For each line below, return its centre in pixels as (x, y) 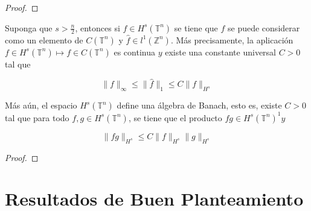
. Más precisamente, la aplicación (232, 39)
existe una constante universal (221, 52)
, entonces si (98, 27)
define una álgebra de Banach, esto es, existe (199, 105)
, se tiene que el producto (175, 117)
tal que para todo (37, 117)
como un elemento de (44, 39)
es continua (134, 52)
